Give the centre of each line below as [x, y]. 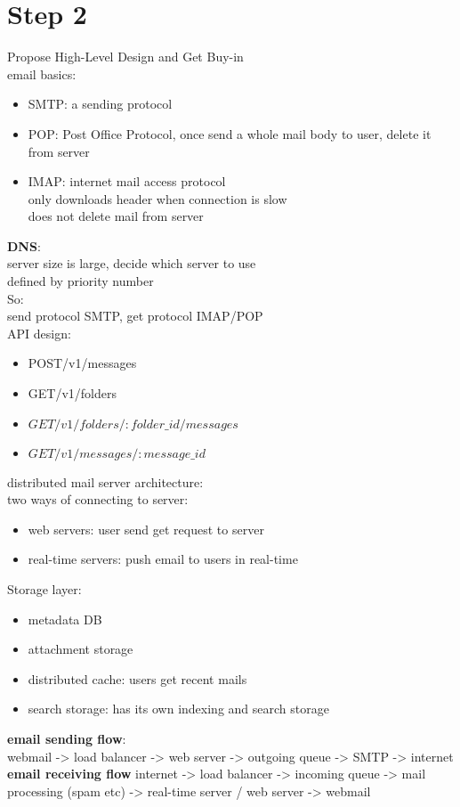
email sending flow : [67, 738]
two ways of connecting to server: [98, 499]
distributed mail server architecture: [105, 481]
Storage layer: [44, 589]
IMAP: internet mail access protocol [127, 181]
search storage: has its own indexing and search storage [178, 709]
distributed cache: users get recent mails [137, 678]
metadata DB [65, 619]
